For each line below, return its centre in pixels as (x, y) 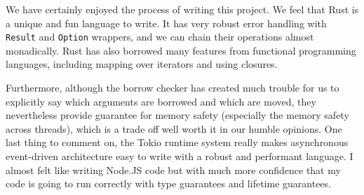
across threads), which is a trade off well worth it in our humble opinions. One (174, 128)
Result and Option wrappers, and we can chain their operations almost (160, 37)
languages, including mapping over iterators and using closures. (142, 64)
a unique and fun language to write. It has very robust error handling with (166, 23)
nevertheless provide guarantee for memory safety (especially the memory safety (177, 115)
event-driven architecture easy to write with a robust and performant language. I (180, 156)
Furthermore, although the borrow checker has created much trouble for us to (173, 88)
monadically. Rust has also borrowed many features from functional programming (181, 50)
